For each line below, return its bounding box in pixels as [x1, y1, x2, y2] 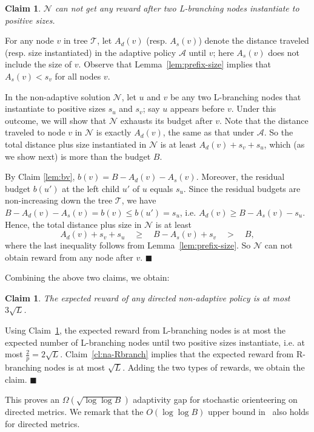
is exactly [96, 126, 132, 139]
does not [268, 46, 299, 58]
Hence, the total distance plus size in [5, 218, 142, 230]
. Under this [231, 102, 276, 115]
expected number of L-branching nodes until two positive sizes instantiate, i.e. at [5, 335, 305, 348]
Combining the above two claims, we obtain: [5, 271, 170, 284]
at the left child [62, 182, 120, 194]
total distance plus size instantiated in [5, 137, 147, 150]
